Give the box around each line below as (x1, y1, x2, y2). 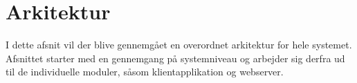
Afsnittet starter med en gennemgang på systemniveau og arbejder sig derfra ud (6, 50, 345, 65)
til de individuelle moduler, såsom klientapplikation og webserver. (6, 64, 284, 79)
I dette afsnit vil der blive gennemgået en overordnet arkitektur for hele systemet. (6, 37, 352, 52)
